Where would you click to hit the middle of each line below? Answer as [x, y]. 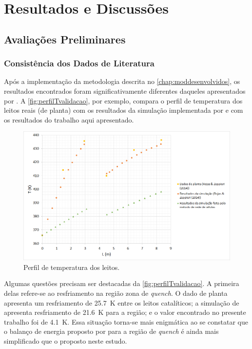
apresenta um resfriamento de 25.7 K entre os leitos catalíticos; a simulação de [122, 302]
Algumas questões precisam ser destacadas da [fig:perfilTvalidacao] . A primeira [122, 283]
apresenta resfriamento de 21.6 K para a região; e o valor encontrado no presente [125, 312]
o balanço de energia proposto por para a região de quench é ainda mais [111, 331]
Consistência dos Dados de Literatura [79, 63]
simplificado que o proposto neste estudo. [66, 340]
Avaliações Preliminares [65, 39]
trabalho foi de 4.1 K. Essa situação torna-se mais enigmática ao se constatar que [126, 321]
